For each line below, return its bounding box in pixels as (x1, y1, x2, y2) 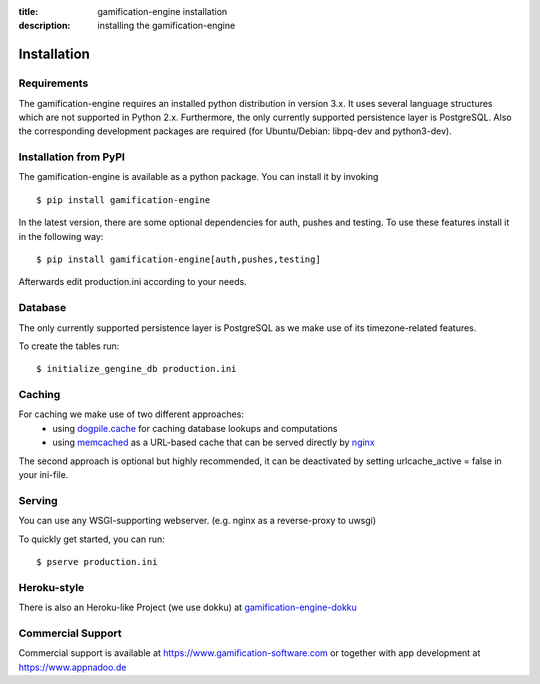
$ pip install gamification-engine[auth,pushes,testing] (36, 254, 322, 265)
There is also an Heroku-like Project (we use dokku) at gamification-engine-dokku (18, 601, 357, 614)
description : (18, 20, 71, 32)
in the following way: (18, 230, 104, 242)
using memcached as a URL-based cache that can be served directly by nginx (52, 436, 375, 449)
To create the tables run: (18, 340, 120, 352)
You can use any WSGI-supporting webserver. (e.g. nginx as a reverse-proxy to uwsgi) (18, 515, 377, 527)
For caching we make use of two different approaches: (18, 408, 245, 420)
